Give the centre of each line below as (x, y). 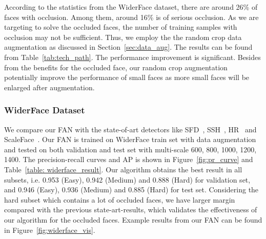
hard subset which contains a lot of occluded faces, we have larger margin (120, 199)
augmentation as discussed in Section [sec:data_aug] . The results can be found (128, 47)
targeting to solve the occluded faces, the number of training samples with (121, 27)
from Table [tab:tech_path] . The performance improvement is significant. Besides (132, 57)
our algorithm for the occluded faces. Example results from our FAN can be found (133, 219)
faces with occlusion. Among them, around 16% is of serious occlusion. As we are (131, 17)
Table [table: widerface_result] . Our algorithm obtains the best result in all (123, 169)
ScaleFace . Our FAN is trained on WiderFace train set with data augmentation (130, 139)
